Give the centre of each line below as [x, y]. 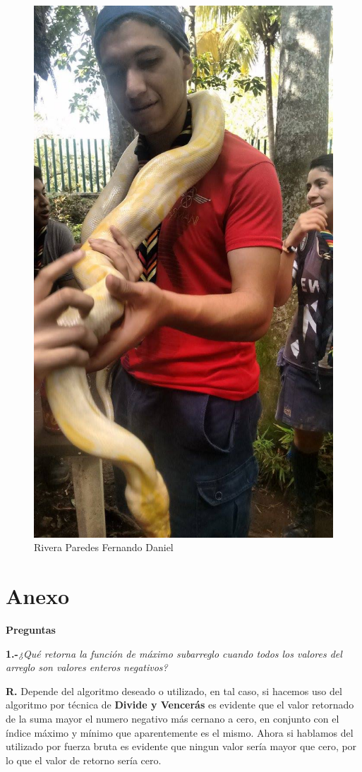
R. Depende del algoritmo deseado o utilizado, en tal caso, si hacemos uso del [174, 690]
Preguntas [31, 630]
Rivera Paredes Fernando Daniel [104, 547]
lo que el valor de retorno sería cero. [84, 760]
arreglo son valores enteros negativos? [87, 667]
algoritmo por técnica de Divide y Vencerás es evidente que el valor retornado [180, 705]
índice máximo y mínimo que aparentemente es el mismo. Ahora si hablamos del [180, 732]
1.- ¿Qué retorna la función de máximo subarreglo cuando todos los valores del [174, 653]
